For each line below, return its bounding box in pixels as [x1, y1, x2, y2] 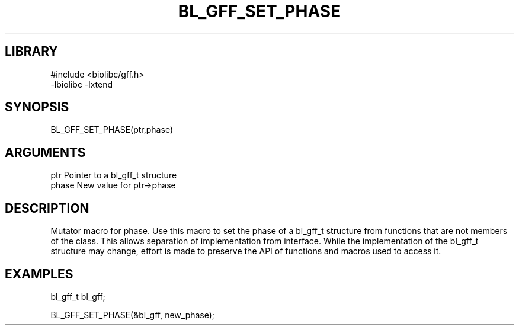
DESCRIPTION [5, 200, 89, 216]
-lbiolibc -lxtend [50, 79, 113, 89]
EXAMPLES [5, 266, 73, 281]
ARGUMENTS [5, 145, 86, 160]
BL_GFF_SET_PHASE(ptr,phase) [50, 124, 173, 135]
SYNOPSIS [5, 100, 69, 115]
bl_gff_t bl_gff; [50, 291, 105, 302]
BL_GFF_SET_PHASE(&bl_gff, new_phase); [50, 309, 215, 320]
